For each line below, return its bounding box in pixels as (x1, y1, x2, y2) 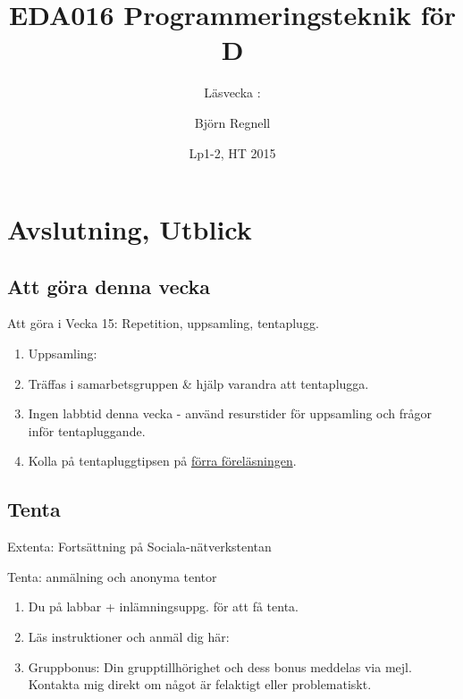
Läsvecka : (204, 83, 261, 102)
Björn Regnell (194, 113, 271, 131)
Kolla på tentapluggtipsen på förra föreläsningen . (28, 451, 297, 470)
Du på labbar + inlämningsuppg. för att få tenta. (28, 597, 299, 616)
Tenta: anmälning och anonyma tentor (7, 567, 217, 585)
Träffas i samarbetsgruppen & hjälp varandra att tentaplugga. (28, 374, 369, 392)
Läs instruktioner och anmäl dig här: (28, 627, 230, 646)
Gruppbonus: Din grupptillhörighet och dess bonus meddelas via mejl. (28, 657, 412, 676)
